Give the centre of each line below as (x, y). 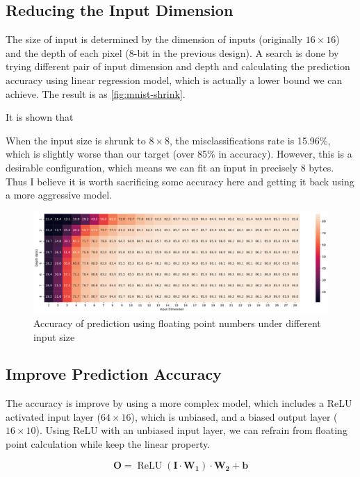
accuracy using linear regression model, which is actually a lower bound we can (174, 79)
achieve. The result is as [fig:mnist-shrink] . (96, 93)
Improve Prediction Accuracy (114, 374)
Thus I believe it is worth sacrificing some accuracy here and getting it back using (180, 181)
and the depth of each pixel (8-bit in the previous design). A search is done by (172, 52)
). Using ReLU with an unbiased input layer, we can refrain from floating (191, 430)
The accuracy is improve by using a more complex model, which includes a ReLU (179, 403)
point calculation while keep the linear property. (108, 444)
